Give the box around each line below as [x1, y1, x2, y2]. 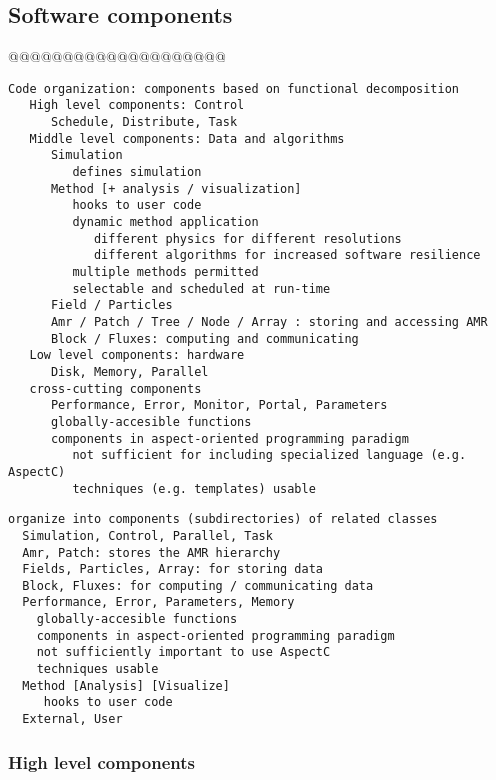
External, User [22, 712, 123, 727]
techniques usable [36, 662, 159, 677]
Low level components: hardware [29, 348, 245, 363]
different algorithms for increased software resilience [93, 248, 481, 263]
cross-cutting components [29, 381, 202, 396]
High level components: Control [29, 98, 245, 113]
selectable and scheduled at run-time [72, 281, 331, 296]
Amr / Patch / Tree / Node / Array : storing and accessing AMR [50, 314, 488, 329]
